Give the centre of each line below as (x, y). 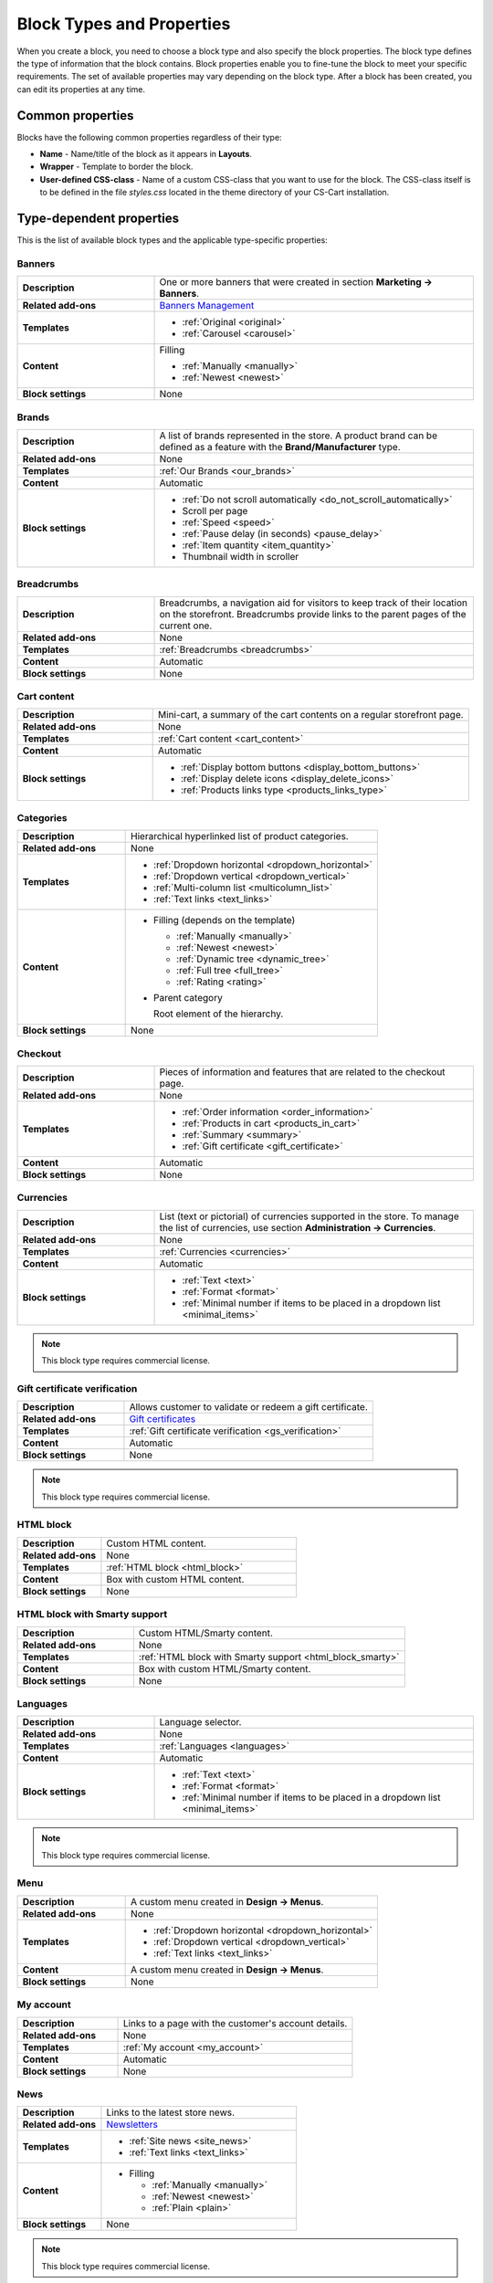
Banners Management (207, 306)
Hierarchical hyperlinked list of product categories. (240, 836)
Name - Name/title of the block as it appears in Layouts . (146, 154)
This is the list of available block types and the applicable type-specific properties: (172, 240)
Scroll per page (215, 510)
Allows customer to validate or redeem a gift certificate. (249, 1407)
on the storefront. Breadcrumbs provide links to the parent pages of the (313, 614)
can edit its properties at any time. (81, 89)
